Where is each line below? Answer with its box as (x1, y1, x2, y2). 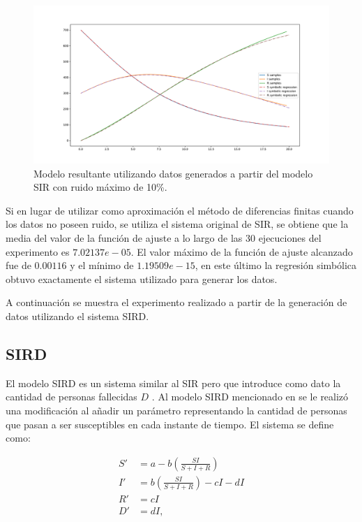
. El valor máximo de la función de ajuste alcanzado (130, 244, 353, 259)
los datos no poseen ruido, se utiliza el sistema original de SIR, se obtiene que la (6, 217, 349, 231)
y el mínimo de (70, 258, 134, 273)
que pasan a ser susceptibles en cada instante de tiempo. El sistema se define (6, 416, 334, 431)
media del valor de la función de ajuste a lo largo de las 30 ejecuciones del (6, 231, 322, 245)
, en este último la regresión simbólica (195, 258, 357, 273)
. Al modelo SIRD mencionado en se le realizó (151, 389, 349, 404)
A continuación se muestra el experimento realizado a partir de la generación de (6, 295, 347, 310)
